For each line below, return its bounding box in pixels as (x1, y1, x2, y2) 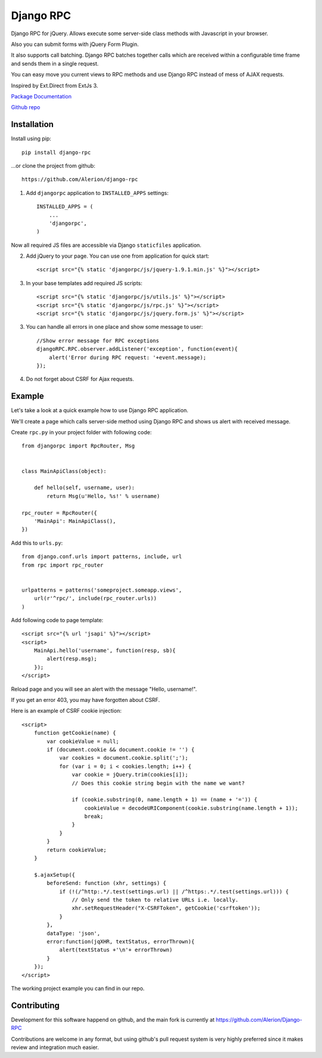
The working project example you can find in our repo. (11, 985, 145, 992)
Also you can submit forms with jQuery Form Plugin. (11, 41, 140, 48)
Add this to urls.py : (11, 539, 63, 546)
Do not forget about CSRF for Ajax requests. (26, 376, 134, 383)
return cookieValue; (47, 846, 107, 853)
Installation (11, 119, 54, 129)
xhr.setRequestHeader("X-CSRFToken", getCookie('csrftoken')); (72, 905, 261, 912)
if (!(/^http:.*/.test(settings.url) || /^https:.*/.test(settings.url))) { (59, 888, 289, 895)
